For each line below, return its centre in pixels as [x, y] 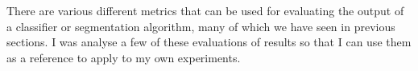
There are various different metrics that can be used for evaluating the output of [205, 10]
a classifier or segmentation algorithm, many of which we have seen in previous [201, 26]
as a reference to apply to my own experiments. [124, 57]
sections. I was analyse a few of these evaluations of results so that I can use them [209, 42]
